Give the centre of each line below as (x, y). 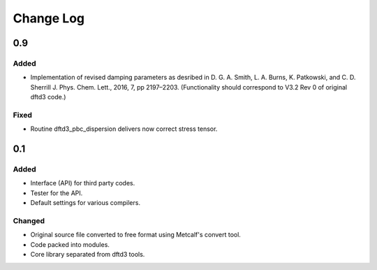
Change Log (49, 18)
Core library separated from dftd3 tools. (88, 255)
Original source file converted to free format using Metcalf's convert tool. (135, 235)
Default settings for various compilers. (86, 203)
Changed (29, 220)
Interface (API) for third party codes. (83, 183)
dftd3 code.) (48, 97)
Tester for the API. (57, 193)
